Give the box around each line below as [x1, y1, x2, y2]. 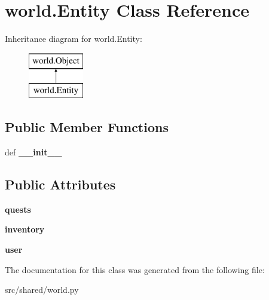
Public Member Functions [5, 118, 169, 136]
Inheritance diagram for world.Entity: [5, 32, 142, 45]
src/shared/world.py [5, 283, 79, 296]
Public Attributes [5, 175, 116, 194]
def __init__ [5, 146, 62, 158]
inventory [5, 223, 45, 235]
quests [5, 203, 31, 215]
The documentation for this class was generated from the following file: [5, 263, 265, 275]
